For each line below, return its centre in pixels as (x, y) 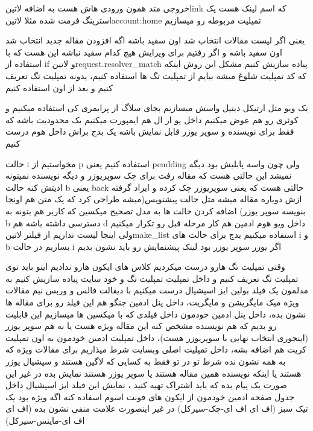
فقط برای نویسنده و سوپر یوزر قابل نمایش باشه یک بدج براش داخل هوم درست (150, 131)
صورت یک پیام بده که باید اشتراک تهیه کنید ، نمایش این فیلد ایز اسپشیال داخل (146, 385)
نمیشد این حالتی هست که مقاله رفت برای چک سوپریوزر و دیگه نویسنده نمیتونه (149, 175)
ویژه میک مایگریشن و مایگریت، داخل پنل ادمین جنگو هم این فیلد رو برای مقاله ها (152, 302)
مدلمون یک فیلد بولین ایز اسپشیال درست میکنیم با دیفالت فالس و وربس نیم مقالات (157, 290)
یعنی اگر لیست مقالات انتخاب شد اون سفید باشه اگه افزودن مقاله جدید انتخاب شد (155, 40)
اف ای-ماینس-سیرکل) (45, 420)
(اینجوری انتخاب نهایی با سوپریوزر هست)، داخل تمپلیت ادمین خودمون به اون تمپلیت (157, 337)
